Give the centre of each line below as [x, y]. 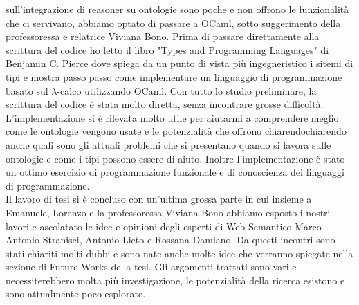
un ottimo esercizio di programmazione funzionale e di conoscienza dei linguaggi [175, 172]
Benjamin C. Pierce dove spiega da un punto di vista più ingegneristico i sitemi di [179, 63]
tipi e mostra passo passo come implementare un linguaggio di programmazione [174, 76]
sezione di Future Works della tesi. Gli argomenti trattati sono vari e [151, 267]
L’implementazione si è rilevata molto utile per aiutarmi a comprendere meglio [172, 117]
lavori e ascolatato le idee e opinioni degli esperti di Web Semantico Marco [164, 226]
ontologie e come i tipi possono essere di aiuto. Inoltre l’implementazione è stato [175, 158]
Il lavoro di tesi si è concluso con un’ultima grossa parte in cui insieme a [159, 199]
